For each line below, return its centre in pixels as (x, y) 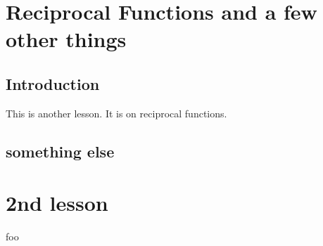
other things (66, 39)
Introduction (53, 83)
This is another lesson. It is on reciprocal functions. (116, 113)
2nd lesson (57, 203)
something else (60, 151)
